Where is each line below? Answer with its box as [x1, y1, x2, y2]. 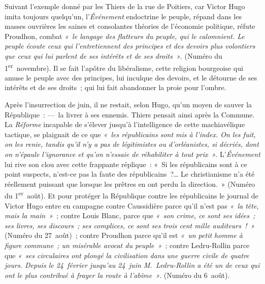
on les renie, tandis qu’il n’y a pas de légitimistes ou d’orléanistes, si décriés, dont [5, 139, 259, 149]
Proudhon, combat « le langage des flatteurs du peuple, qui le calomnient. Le [5, 30, 245, 41]
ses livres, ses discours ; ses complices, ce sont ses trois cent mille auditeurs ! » [5, 220, 255, 230]
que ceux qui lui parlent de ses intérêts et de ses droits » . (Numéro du [5, 50, 222, 61]
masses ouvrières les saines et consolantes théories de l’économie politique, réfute [5, 21, 255, 31]
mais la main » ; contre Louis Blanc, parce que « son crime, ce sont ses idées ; [5, 210, 255, 221]
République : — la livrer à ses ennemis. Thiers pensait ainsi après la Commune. [5, 109, 255, 119]
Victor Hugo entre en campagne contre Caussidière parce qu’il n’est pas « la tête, [5, 200, 259, 211]
